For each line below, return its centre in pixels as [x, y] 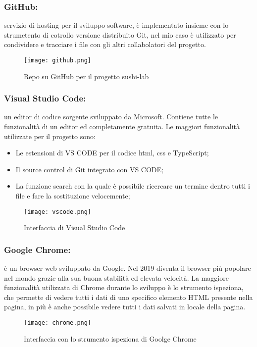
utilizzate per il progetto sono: [50, 136]
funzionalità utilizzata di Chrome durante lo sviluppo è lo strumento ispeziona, [124, 287]
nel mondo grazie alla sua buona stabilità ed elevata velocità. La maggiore [116, 277]
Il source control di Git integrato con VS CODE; [89, 169]
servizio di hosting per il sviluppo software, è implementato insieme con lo [116, 25]
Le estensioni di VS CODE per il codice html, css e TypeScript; [112, 153]
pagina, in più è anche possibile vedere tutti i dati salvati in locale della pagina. [125, 307]
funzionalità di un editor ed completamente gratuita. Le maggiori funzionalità [122, 126]
